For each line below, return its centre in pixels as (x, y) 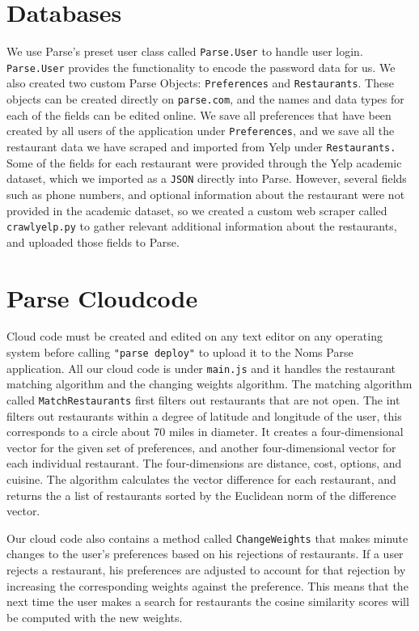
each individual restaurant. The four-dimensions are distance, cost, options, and (204, 463)
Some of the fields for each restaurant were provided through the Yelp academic (204, 162)
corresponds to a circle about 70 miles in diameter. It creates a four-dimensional (205, 432)
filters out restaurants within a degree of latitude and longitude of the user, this (204, 415)
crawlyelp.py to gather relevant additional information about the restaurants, (202, 226)
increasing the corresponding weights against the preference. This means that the (207, 585)
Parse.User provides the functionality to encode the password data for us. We (201, 67)
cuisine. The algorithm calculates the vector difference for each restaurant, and (201, 479)
